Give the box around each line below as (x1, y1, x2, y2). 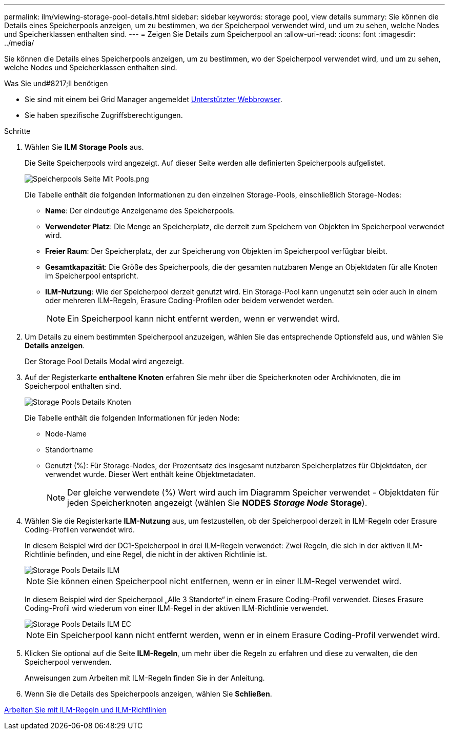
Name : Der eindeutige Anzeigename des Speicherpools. (45, 206, 235, 215)
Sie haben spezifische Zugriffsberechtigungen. (25, 111, 183, 120)
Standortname (45, 445, 93, 454)
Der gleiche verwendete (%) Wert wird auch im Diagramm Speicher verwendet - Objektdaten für (67, 487, 439, 498)
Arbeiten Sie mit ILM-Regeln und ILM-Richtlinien (4, 705, 167, 714)
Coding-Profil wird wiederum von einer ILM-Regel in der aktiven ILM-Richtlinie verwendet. (25, 604, 329, 612)
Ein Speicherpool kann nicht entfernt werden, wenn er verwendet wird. (67, 313, 340, 324)
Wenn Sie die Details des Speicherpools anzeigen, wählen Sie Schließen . (25, 689, 272, 698)
